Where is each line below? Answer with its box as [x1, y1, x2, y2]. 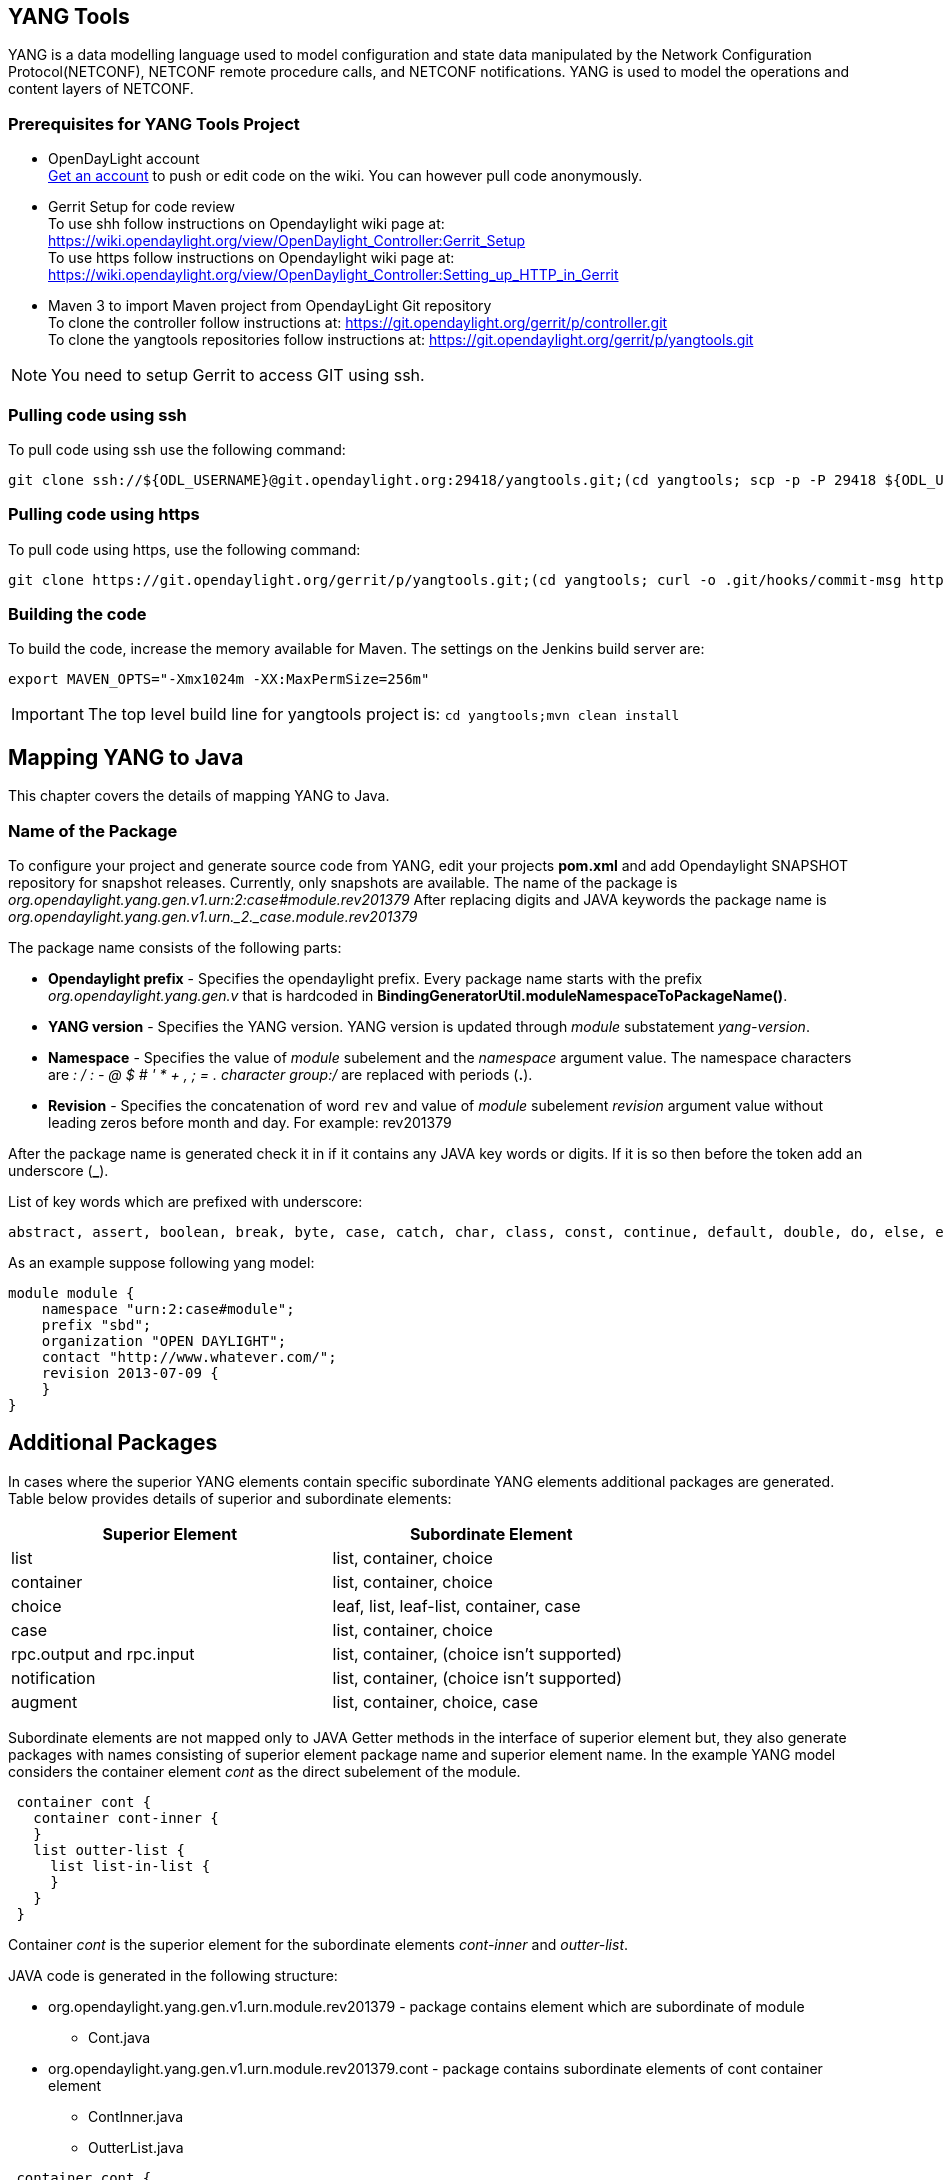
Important [11, 704, 84, 725]
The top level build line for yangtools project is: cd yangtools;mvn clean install [87, 704, 680, 725]
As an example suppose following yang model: [8, 1254, 315, 1272]
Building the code [8, 604, 147, 625]
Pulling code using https [8, 504, 200, 525]
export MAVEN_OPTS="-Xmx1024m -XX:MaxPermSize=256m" [8, 671, 430, 688]
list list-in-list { [50, 1857, 211, 1874]
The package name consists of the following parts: [8, 939, 342, 957]
